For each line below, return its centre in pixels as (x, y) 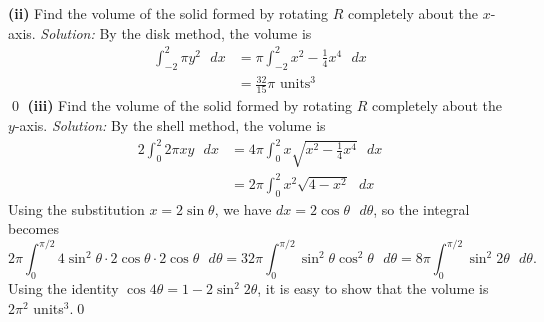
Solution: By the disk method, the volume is (176, 32)
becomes (34, 228)
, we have (243, 208)
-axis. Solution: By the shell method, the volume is (170, 124)
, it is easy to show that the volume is (373, 288)
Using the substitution (76, 208)
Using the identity (63, 288)
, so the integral (421, 208)
